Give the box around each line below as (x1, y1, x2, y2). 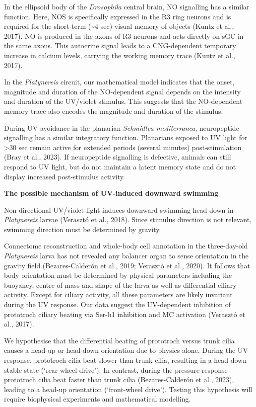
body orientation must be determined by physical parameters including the (4, 270, 232, 280)
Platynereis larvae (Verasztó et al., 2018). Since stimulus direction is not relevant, (4, 214, 252, 225)
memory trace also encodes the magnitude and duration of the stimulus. (4, 105, 223, 116)
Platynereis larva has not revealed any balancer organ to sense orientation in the (4, 250, 249, 261)
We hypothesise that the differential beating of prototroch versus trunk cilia (4, 335, 235, 345)
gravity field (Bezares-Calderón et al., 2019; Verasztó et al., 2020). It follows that (4, 260, 250, 270)
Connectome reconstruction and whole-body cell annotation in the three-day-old (4, 241, 248, 251)
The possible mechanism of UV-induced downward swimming (4, 188, 219, 198)
